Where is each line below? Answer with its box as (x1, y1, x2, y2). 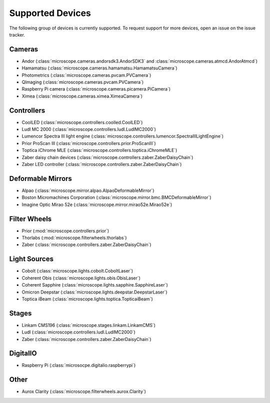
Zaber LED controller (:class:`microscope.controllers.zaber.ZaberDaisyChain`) (21, 161, 182, 167)
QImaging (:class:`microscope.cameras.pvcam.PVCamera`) (21, 79, 144, 85)
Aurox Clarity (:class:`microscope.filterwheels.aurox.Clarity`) (21, 388, 146, 394)
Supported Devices (9, 7, 91, 18)
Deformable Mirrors (9, 174, 72, 182)
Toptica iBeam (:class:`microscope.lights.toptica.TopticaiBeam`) (21, 295, 153, 302)
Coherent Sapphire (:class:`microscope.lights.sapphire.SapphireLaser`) (21, 282, 168, 288)
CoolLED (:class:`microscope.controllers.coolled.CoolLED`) (21, 119, 143, 125)
